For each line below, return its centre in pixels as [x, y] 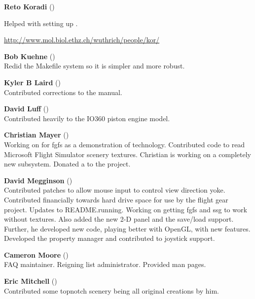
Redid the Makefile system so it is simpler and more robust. [94, 66]
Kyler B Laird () [32, 82]
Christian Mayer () [36, 135]
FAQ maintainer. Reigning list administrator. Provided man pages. [105, 264]
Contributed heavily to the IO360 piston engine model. [87, 118]
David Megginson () [38, 180]
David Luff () [26, 109]
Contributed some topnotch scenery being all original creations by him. [111, 290]
